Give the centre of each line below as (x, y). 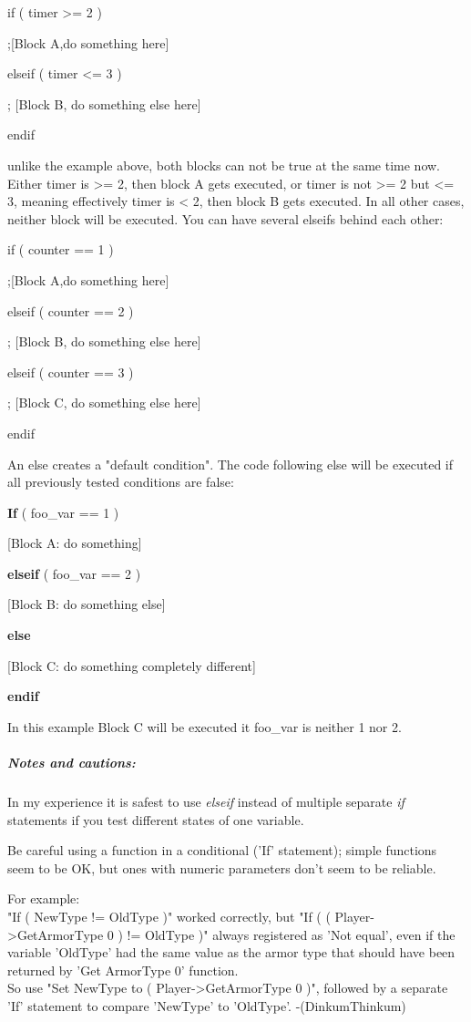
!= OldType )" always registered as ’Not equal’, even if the (291, 934)
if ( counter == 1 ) (61, 249)
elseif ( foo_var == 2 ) (74, 573)
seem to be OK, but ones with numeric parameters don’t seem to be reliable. (222, 867)
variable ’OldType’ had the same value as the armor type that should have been (231, 952)
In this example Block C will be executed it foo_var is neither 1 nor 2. (205, 726)
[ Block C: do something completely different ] (132, 665)
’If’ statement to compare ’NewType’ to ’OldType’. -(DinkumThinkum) (207, 1005)
